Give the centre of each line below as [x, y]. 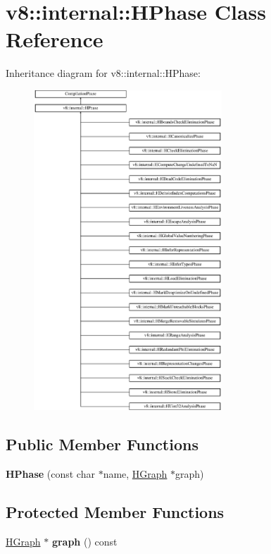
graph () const [84, 542]
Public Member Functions [102, 444]
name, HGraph [135, 474]
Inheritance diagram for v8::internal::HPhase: [103, 73]
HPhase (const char [50, 474]
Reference [55, 39]
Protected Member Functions [115, 512]
